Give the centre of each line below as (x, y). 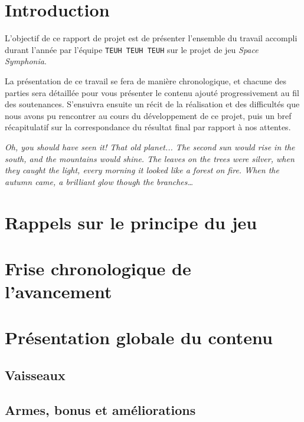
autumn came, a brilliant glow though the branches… (99, 181)
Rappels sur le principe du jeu (131, 222)
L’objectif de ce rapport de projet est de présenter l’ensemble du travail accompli (151, 38)
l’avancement (58, 291)
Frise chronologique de (98, 268)
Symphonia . (26, 61)
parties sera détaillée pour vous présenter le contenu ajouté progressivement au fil (152, 92)
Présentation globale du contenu (139, 337)
